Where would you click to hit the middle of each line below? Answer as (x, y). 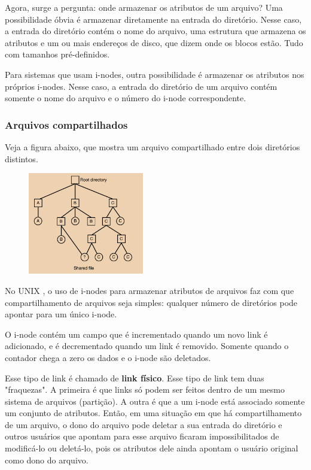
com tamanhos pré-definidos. (57, 54)
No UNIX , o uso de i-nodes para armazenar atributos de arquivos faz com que (150, 290)
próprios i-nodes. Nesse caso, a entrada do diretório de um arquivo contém (141, 86)
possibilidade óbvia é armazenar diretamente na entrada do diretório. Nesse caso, (153, 19)
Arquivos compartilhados (66, 124)
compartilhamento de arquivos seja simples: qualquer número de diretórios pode (151, 302)
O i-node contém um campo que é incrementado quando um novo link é (136, 334)
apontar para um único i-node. (61, 314)
